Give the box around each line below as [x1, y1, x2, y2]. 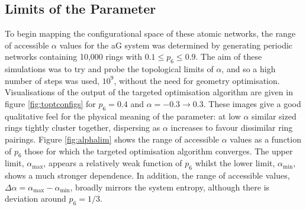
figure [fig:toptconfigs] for [5, 97, 96, 109]
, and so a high [221, 63, 276, 75]
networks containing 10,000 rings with [5, 50, 143, 63]
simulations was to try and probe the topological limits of [5, 63, 214, 75]
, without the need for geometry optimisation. [114, 74, 280, 86]
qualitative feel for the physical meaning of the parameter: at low [5, 109, 241, 122]
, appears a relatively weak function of [43, 157, 182, 169]
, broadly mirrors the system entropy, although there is [70, 180, 270, 193]
